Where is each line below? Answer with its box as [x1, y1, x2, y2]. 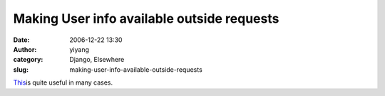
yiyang [69, 45, 89, 53]
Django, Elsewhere [69, 55, 125, 64]
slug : [13, 65, 29, 74]
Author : [13, 45, 37, 53]
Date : [13, 36, 30, 44]
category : [13, 55, 43, 64]
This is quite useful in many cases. [13, 78, 113, 87]
